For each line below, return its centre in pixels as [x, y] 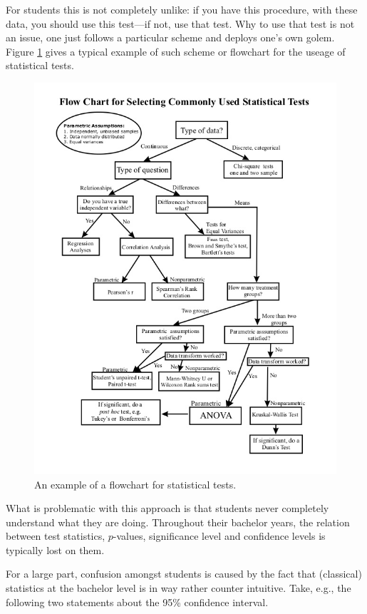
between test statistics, [56, 536]
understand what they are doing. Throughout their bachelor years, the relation [178, 522]
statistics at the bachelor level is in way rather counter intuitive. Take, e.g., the [179, 588]
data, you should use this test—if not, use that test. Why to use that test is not [180, 23]
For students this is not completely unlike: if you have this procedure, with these [182, 9]
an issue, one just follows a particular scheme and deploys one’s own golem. [170, 37]
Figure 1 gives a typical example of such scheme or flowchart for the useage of [176, 51]
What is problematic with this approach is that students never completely [167, 508]
